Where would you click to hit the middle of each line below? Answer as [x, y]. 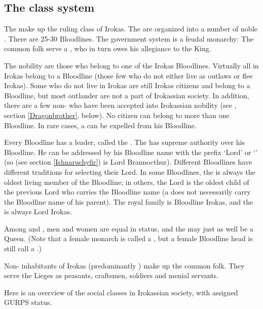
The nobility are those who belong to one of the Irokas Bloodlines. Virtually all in [131, 65]
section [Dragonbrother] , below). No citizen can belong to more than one [117, 115]
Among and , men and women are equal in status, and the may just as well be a [129, 228]
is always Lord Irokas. [38, 211]
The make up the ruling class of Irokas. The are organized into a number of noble [131, 29]
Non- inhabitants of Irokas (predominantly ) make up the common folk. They [124, 265]
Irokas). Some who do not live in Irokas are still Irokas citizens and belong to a [127, 85]
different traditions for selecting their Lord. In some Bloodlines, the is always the [130, 171]
